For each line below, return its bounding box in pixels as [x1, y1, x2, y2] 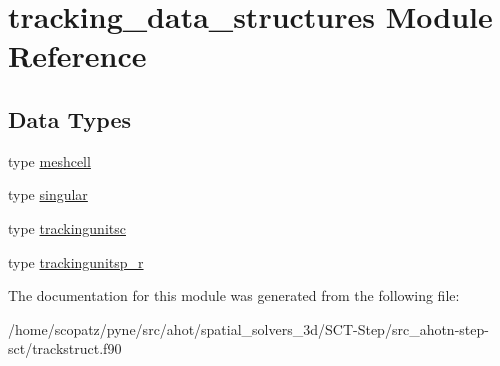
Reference [8, 35, 147, 76]
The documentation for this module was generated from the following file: [8, 285, 460, 306]
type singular [8, 184, 88, 205]
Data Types [8, 103, 131, 134]
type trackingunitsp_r [8, 251, 144, 272]
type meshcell [8, 150, 91, 171]
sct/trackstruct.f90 [8, 338, 122, 359]
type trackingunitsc [8, 217, 126, 238]
